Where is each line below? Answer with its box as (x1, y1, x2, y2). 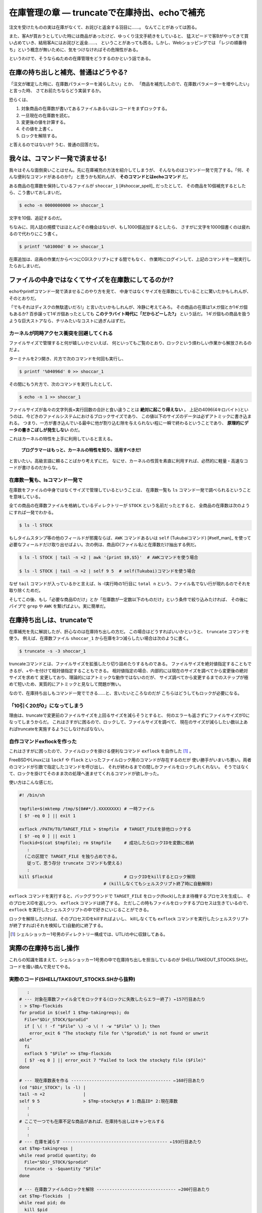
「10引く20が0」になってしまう (9, 702, 84, 709)
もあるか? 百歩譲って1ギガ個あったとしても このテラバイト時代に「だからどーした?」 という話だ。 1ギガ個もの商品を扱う (9, 311, 251, 317)
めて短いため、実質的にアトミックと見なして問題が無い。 (9, 681, 124, 687)
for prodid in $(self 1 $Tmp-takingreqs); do (19, 1010, 130, 1016)
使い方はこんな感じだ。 (9, 779, 56, 786)
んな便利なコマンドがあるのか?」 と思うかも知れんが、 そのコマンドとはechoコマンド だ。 (9, 174, 191, 180)
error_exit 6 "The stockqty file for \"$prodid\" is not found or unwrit (29, 1030, 209, 1036)
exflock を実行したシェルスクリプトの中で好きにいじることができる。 (9, 907, 151, 913)
